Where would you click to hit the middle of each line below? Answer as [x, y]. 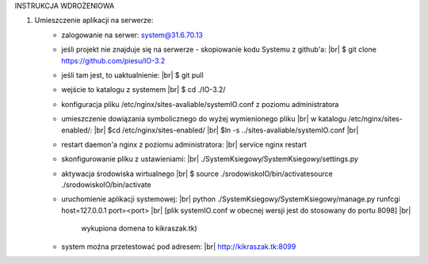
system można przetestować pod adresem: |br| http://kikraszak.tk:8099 [179, 247]
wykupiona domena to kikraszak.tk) [139, 228]
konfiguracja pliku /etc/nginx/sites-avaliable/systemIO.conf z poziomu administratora [200, 104]
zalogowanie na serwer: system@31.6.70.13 [132, 35]
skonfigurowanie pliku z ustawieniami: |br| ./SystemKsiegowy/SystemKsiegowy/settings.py [210, 159]
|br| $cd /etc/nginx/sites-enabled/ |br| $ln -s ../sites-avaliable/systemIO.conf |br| [226, 130]
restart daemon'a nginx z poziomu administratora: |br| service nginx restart [184, 144]
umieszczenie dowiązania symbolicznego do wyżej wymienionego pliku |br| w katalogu [204, 119]
